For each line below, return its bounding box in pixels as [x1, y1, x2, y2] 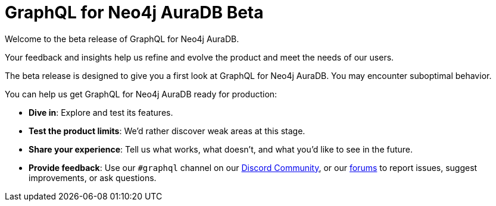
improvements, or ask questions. [29, 172, 157, 183]
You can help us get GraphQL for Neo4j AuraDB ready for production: [5, 88, 277, 99]
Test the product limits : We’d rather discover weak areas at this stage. [29, 125, 305, 136]
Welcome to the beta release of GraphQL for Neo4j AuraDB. [5, 33, 239, 44]
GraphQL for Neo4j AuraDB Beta [5, 2, 264, 23]
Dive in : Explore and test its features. [29, 107, 173, 118]
